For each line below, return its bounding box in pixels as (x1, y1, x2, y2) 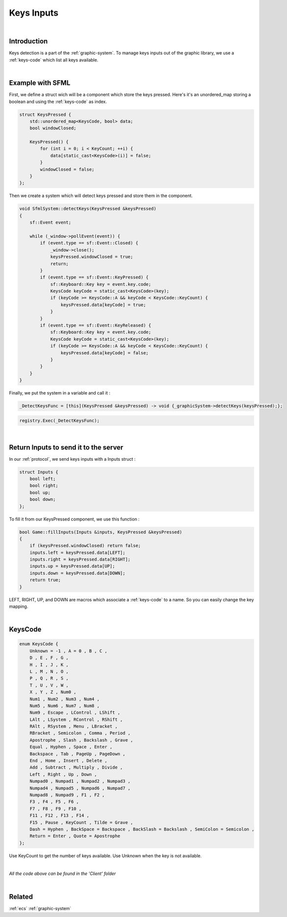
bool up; (29, 490, 51, 495)
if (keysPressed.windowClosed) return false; (29, 543, 141, 548)
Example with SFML (9, 79, 71, 87)
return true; (29, 577, 61, 583)
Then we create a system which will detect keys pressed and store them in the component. (9, 193, 193, 198)
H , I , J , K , (29, 662, 69, 668)
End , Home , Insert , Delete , (29, 758, 108, 764)
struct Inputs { (19, 469, 59, 475)
